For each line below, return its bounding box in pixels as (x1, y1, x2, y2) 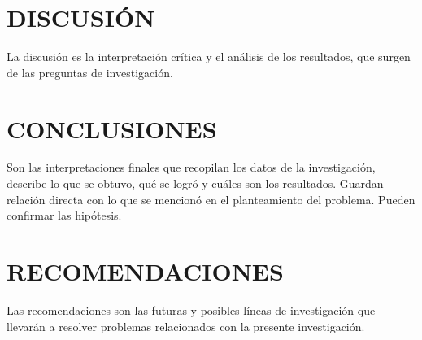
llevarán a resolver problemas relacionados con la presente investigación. (7, 317, 365, 334)
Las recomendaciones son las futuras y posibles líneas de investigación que (7, 301, 376, 318)
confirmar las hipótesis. (7, 207, 122, 224)
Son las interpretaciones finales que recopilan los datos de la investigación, (7, 159, 376, 176)
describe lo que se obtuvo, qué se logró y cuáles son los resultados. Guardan (7, 175, 384, 192)
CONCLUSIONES (7, 111, 217, 145)
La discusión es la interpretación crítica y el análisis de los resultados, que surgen (7, 48, 411, 65)
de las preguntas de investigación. (7, 63, 173, 81)
